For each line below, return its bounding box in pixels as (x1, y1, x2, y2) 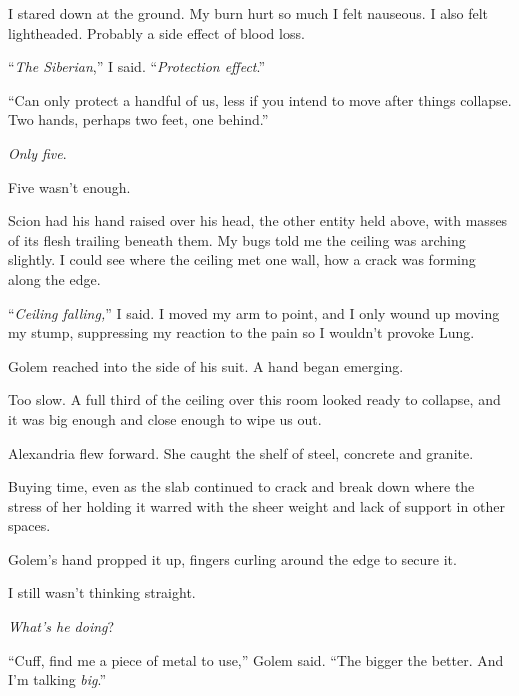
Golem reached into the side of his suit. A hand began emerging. (8, 355, 404, 376)
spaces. (8, 515, 51, 536)
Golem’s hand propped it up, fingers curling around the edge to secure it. (8, 548, 457, 569)
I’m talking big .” (8, 669, 107, 690)
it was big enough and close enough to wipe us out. (8, 408, 322, 429)
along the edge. (8, 268, 101, 289)
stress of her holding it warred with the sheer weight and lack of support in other (8, 495, 505, 516)
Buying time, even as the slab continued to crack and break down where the (8, 476, 475, 497)
